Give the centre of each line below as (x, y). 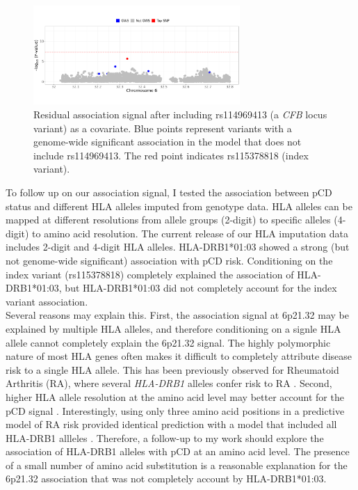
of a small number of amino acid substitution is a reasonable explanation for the (177, 465)
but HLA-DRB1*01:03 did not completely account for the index (201, 288)
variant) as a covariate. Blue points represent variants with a (163, 128)
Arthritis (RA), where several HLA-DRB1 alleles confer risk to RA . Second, (169, 383)
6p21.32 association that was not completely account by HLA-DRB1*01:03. (166, 479)
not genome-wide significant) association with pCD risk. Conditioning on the (169, 260)
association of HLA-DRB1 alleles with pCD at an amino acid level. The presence (178, 451)
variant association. (47, 301)
